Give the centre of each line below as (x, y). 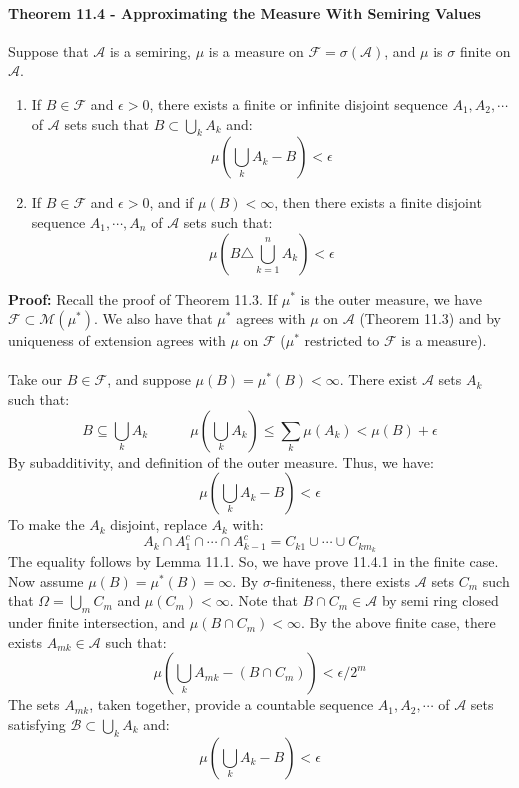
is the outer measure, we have (391, 298)
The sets (34, 704)
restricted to (342, 340)
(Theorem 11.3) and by (430, 318)
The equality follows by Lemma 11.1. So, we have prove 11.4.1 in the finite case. (253, 561)
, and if (171, 202)
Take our (35, 379)
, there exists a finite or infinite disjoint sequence (298, 103)
